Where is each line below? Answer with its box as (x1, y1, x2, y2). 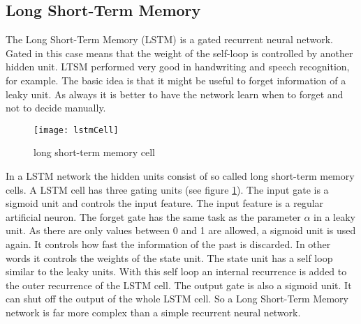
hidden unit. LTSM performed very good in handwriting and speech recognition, (6, 59, 350, 74)
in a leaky (314, 209, 355, 224)
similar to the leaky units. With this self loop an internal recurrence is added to (6, 264, 347, 279)
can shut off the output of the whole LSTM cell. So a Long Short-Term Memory (6, 291, 348, 306)
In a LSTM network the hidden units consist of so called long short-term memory (6, 169, 355, 183)
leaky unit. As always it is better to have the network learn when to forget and (6, 86, 344, 101)
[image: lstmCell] (34, 125, 119, 135)
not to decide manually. (6, 100, 106, 115)
